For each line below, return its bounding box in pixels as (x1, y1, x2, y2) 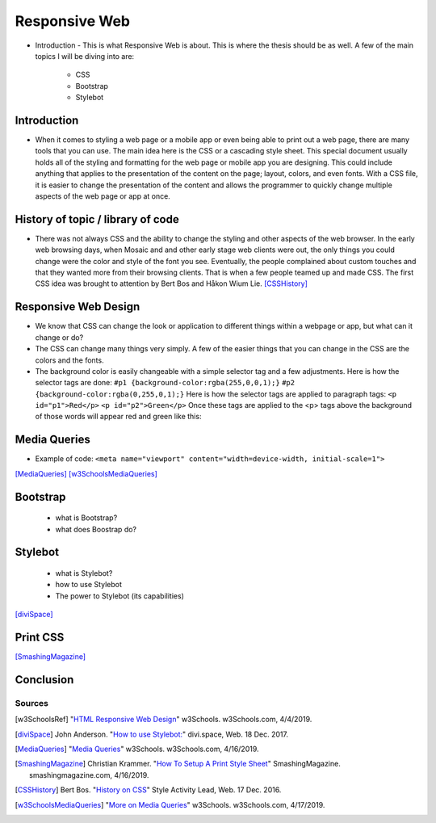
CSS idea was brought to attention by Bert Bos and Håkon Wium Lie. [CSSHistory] (35, 279, 308, 288)
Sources (15, 697, 48, 708)
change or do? (35, 332, 84, 342)
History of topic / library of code (15, 212, 179, 226)
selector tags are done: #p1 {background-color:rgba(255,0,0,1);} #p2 (35, 378, 295, 388)
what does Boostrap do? (55, 524, 137, 534)
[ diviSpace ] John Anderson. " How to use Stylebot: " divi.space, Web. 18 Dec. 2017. (15, 729, 288, 739)
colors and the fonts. (35, 355, 104, 365)
